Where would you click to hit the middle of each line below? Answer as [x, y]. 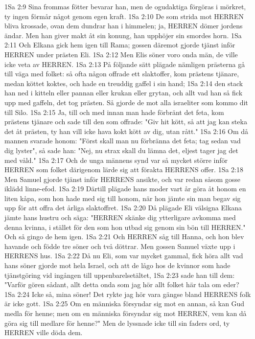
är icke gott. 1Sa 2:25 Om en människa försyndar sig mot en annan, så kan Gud [125, 304]
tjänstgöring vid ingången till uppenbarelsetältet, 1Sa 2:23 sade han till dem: [120, 275]
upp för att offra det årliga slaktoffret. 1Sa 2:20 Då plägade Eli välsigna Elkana [123, 208]
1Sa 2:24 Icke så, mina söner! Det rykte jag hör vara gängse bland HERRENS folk [128, 294]
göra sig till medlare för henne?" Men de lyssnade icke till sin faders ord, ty [117, 323]
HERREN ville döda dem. [44, 332]
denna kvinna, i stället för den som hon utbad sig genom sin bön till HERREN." [125, 227]
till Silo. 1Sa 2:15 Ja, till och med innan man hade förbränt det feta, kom [114, 112]
